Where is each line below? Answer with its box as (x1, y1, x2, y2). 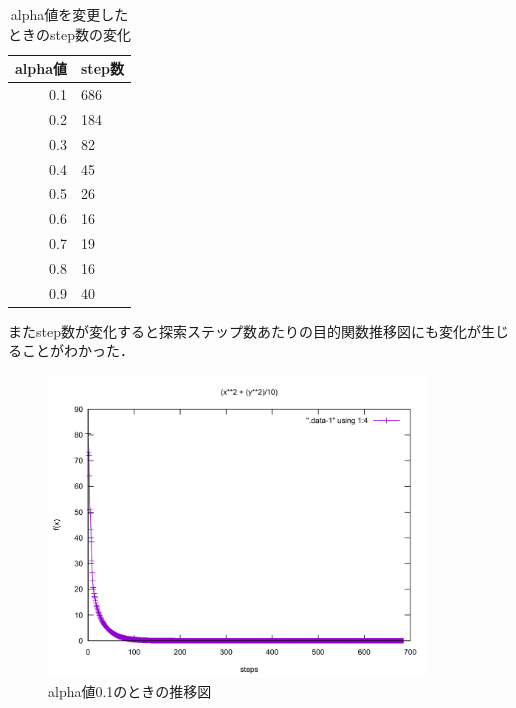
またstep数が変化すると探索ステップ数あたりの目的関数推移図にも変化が (8, 320, 481, 341)
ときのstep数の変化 (8, 23, 131, 44)
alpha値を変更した (10, 4, 129, 24)
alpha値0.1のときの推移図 (48, 680, 212, 701)
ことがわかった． (21, 340, 134, 361)
